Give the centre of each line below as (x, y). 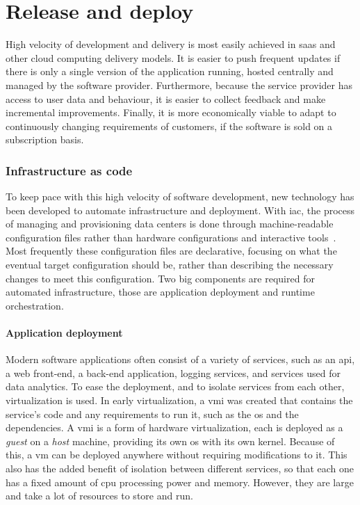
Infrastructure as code (69, 170)
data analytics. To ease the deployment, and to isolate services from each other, (175, 386)
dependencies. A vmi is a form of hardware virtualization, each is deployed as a (174, 427)
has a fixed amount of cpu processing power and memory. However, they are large (180, 482)
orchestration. (35, 305)
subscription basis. (45, 139)
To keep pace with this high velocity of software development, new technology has (180, 197)
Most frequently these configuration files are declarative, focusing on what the (171, 251)
